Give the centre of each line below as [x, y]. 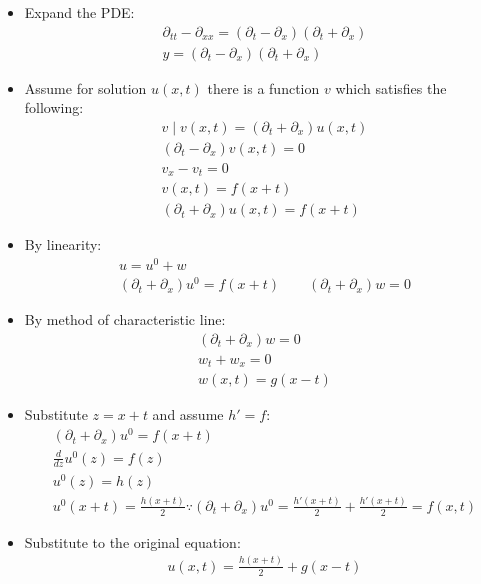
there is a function [263, 87]
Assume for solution [85, 87]
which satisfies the [391, 87]
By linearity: [63, 244]
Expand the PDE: [79, 12]
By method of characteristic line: [125, 319]
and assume [188, 414]
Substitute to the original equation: [132, 541]
